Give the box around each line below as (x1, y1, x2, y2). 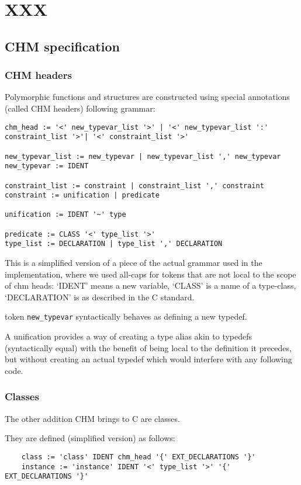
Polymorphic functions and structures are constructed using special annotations (5, 91, 290, 103)
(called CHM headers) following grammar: (5, 102, 155, 114)
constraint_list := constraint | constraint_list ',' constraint (5, 181, 264, 190)
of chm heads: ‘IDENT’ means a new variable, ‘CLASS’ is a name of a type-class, (5, 279, 296, 292)
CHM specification (5, 37, 120, 55)
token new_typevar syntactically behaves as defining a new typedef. (5, 310, 247, 323)
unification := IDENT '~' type (5, 210, 126, 219)
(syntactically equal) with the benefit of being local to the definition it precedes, (5, 341, 292, 354)
